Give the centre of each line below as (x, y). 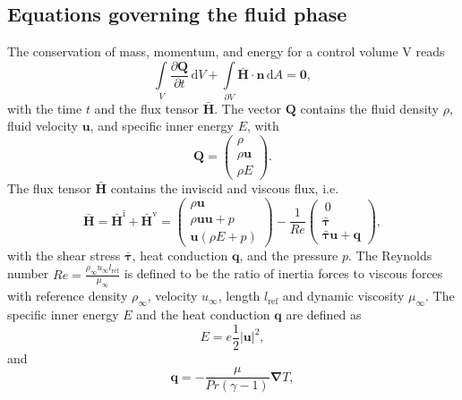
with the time (45, 108)
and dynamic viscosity (343, 296)
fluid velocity (43, 126)
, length (239, 296)
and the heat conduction (203, 315)
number (28, 273)
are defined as (324, 315)
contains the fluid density (369, 108)
